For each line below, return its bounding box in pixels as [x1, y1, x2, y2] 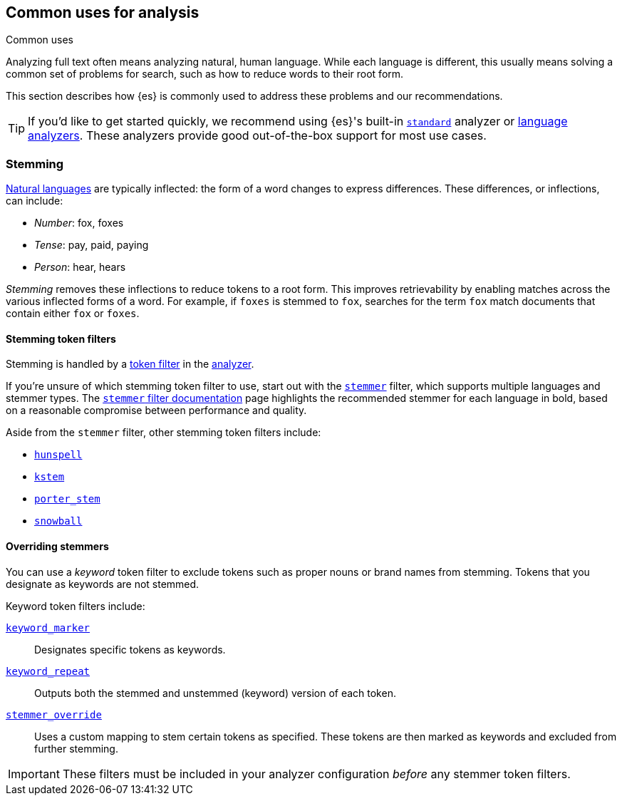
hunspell [34, 449, 83, 461]
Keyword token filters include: [6, 599, 145, 612]
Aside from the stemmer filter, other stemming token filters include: [6, 426, 321, 439]
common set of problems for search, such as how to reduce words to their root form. [6, 68, 404, 81]
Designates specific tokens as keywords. [34, 643, 226, 656]
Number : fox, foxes [34, 217, 124, 229]
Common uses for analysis [6, 4, 199, 21]
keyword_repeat [6, 665, 90, 677]
